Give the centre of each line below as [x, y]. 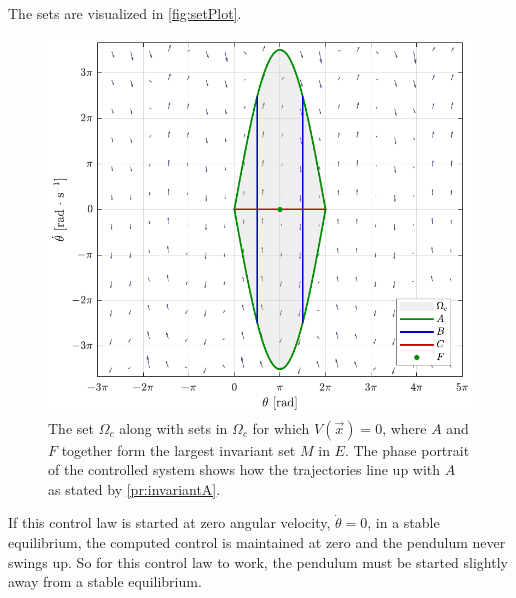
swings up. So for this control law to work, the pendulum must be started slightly [258, 561]
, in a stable [403, 522]
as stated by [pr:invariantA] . [134, 488]
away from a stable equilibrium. [105, 581]
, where [404, 427]
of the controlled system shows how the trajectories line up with [244, 469]
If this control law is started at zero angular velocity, [169, 522]
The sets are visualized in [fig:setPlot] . [125, 13]
